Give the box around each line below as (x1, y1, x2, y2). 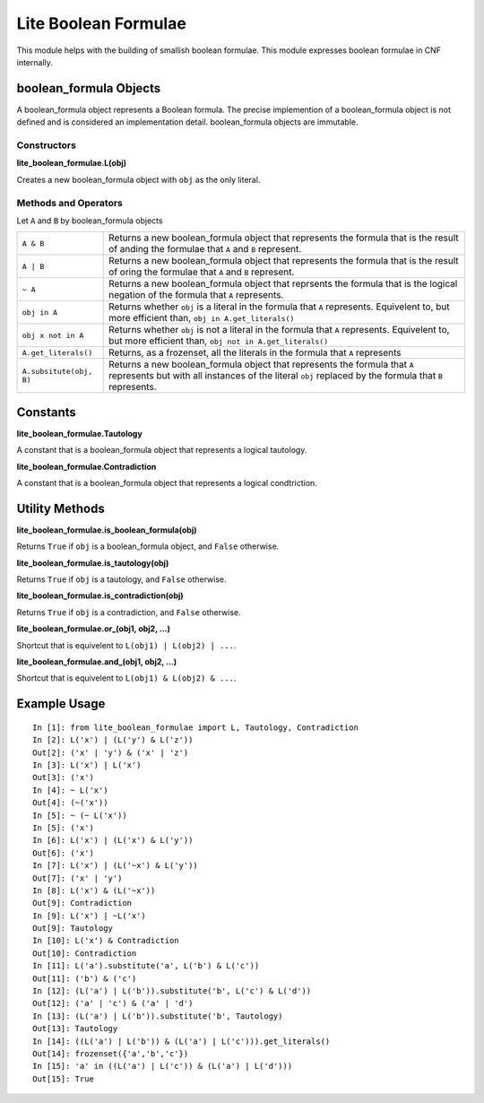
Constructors (16, 139, 76, 152)
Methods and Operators (16, 196, 123, 209)
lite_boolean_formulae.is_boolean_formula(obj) (16, 525, 197, 535)
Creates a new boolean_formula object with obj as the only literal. (16, 174, 261, 185)
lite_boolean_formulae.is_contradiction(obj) (16, 590, 184, 601)
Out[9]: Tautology (32, 924, 114, 934)
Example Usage (16, 696, 106, 712)
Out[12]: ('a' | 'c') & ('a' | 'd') (32, 998, 194, 1009)
